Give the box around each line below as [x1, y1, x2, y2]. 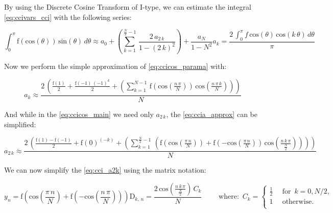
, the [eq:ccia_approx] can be [166, 108, 257, 119]
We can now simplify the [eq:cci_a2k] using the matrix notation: [4, 164, 206, 175]
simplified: [4, 119, 36, 129]
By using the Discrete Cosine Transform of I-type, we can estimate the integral [4, 2, 251, 12]
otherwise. [282, 198, 314, 206]
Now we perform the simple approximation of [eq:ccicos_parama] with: [4, 61, 227, 72]
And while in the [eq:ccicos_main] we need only [4, 108, 154, 119]
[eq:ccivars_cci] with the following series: [4, 11, 132, 22]
